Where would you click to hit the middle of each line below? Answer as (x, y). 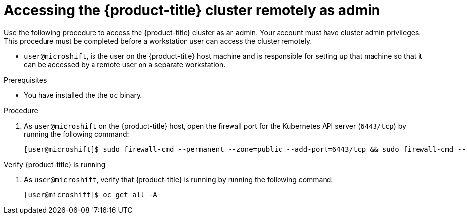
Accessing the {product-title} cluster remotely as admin (192, 10)
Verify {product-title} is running (55, 164)
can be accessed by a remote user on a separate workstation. (125, 64)
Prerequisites (25, 80)
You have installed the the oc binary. (83, 95)
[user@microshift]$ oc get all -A (91, 195)
